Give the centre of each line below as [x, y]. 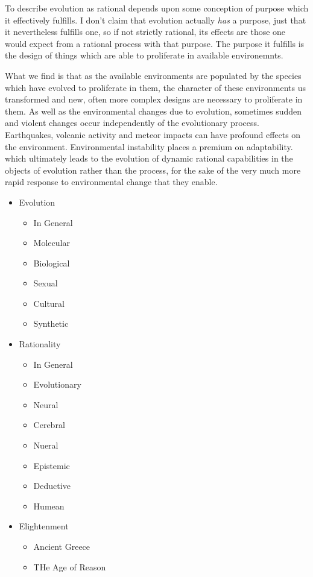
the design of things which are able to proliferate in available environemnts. [144, 55]
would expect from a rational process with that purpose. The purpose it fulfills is [155, 43]
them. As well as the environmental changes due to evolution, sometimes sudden [153, 111]
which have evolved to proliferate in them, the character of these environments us [155, 87]
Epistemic [52, 465]
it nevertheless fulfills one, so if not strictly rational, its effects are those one [145, 32]
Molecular [52, 243]
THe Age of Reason [70, 566]
